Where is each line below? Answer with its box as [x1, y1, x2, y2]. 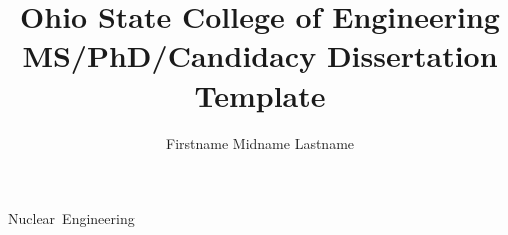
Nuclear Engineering [8, 208, 135, 229]
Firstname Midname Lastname [165, 132, 355, 153]
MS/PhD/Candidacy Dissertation [22, 35, 498, 76]
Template [194, 74, 326, 115]
